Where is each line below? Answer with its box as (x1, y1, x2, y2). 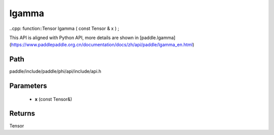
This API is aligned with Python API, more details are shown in (9, 35, 139, 41)
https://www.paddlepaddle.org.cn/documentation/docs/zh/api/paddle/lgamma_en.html (11, 42, 193, 48)
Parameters (9, 82, 47, 90)
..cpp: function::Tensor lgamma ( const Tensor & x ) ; (9, 25, 119, 31)
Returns (9, 109, 36, 118)
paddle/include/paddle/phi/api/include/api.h (9, 69, 101, 75)
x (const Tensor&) (35, 96, 73, 102)
